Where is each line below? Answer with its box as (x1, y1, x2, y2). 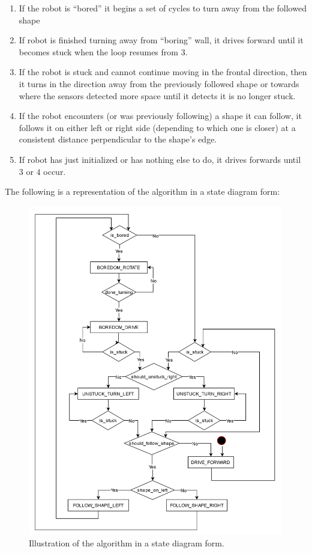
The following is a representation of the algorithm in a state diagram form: (5, 185, 280, 198)
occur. (43, 165, 66, 177)
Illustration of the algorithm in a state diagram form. (29, 536, 224, 549)
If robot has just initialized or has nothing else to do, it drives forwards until (19, 153, 301, 165)
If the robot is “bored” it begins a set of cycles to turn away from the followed (19, 2, 307, 14)
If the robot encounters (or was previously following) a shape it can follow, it (19, 109, 302, 122)
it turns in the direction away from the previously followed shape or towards (19, 77, 299, 90)
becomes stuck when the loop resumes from (19, 45, 178, 58)
